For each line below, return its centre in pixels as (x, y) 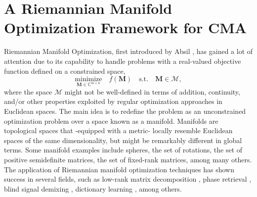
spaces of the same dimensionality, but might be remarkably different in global (123, 140)
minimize (88, 79)
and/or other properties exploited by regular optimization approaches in (113, 101)
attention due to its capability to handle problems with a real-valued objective (123, 61)
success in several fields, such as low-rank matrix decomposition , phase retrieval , (128, 179)
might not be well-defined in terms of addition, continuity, (152, 91)
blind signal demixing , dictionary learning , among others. (93, 188)
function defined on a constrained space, (65, 71)
